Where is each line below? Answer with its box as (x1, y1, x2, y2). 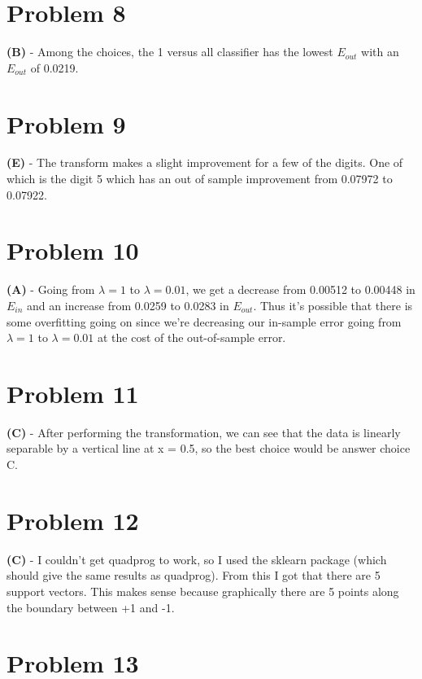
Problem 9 (7, 107, 126, 140)
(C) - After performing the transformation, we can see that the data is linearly (7, 423, 401, 440)
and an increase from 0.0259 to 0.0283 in (27, 296, 229, 313)
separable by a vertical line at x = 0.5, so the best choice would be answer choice (7, 440, 411, 457)
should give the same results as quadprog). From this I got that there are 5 (7, 567, 381, 584)
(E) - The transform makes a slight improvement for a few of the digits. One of (7, 154, 403, 171)
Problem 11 (7, 376, 139, 410)
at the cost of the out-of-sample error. (98, 329, 286, 346)
